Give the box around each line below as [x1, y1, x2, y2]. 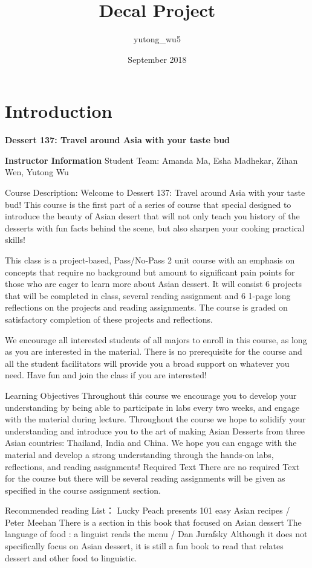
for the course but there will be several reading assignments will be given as [5, 472, 285, 485]
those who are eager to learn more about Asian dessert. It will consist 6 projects [5, 277, 302, 290]
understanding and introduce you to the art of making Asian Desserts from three [5, 424, 305, 437]
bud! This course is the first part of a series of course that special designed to [5, 198, 291, 210]
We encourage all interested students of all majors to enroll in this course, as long [5, 333, 307, 346]
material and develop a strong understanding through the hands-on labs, [5, 448, 274, 460]
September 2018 [128, 53, 187, 65]
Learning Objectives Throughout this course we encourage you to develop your [5, 389, 297, 401]
